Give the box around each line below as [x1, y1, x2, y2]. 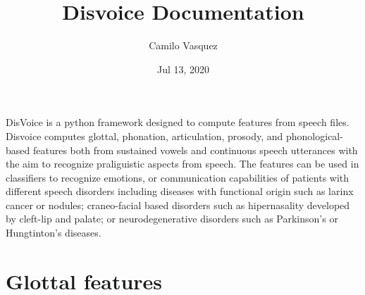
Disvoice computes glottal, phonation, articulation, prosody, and [6, 128, 283, 143]
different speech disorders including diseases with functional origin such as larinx [6, 184, 354, 199]
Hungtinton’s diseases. [6, 225, 101, 240]
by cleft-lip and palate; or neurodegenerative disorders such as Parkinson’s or [6, 211, 338, 226]
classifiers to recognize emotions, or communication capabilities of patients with [6, 170, 349, 184]
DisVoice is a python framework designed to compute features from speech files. [6, 115, 349, 130]
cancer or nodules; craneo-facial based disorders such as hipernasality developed [6, 197, 350, 212]
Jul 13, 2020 [156, 61, 210, 76]
